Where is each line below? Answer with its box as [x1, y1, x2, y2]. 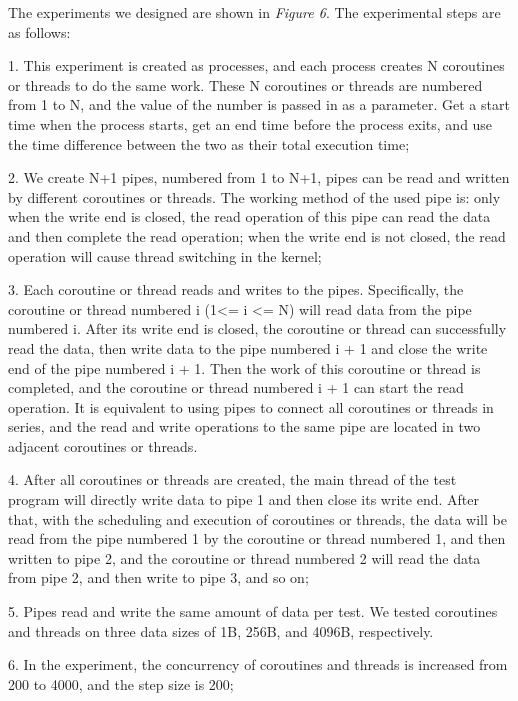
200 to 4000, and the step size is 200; [8, 673, 234, 694]
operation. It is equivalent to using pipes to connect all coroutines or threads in [8, 396, 494, 417]
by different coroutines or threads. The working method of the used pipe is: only [8, 186, 501, 207]
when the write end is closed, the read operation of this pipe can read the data [8, 206, 491, 227]
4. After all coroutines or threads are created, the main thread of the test [8, 469, 457, 490]
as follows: [8, 21, 71, 42]
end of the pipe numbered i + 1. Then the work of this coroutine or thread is [8, 357, 481, 378]
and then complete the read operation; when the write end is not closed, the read [8, 225, 506, 246]
